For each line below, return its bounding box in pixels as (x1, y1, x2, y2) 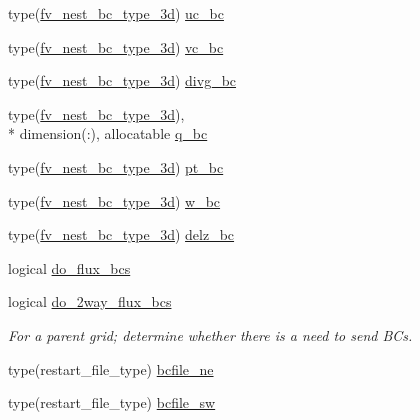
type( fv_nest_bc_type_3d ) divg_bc (8, 70, 237, 91)
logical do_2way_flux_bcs (8, 291, 172, 312)
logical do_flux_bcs (8, 257, 131, 278)
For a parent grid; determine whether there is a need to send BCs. (8, 324, 413, 345)
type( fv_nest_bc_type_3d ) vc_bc (8, 36, 224, 57)
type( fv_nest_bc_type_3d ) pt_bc (8, 156, 224, 177)
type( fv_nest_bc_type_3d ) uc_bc (8, 3, 224, 23)
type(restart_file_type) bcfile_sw (8, 392, 216, 413)
